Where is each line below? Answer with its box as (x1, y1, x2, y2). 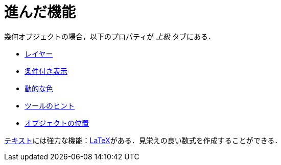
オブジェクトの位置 (25, 118, 89, 127)
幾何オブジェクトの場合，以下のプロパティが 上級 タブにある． (4, 32, 216, 41)
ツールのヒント (25, 101, 75, 110)
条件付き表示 (25, 66, 67, 75)
